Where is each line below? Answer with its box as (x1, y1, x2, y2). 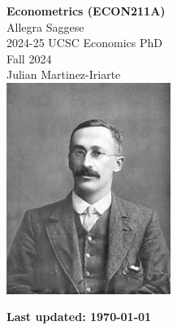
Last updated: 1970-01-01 (6, 308, 152, 325)
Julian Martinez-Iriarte (6, 66, 121, 83)
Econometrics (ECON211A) (6, 2, 166, 19)
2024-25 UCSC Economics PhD (6, 34, 162, 51)
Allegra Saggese (6, 18, 84, 35)
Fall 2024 (6, 50, 52, 67)
